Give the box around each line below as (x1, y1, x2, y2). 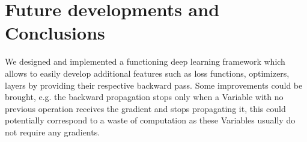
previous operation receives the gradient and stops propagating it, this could (5, 102, 286, 114)
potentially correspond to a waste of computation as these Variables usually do (5, 114, 296, 126)
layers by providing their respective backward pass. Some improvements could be (5, 78, 303, 91)
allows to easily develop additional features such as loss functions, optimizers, (5, 67, 290, 79)
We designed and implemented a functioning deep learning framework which (5, 55, 285, 68)
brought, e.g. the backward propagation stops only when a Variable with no (5, 90, 284, 103)
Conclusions (5, 20, 105, 45)
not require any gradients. (5, 125, 100, 138)
